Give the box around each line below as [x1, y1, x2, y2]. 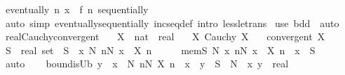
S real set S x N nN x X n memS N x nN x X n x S [5, 42, 316, 57]
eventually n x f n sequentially [5, 2, 149, 16]
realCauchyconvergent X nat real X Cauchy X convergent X [5, 29, 325, 44]
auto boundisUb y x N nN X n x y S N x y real [5, 56, 289, 71]
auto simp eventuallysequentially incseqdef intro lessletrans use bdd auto [5, 15, 339, 30]
